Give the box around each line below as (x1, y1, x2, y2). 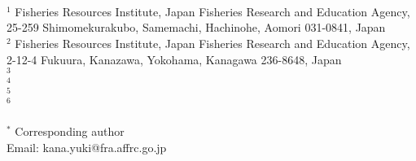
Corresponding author (15, 123, 125, 140)
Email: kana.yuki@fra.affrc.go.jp (7, 138, 167, 155)
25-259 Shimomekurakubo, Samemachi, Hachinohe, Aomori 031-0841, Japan (7, 19, 386, 36)
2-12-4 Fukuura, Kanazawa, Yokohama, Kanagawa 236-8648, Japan (7, 50, 342, 67)
